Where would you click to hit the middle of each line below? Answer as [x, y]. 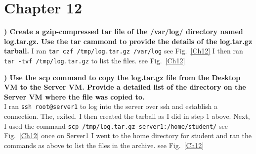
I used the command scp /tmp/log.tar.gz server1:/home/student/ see [116, 126]
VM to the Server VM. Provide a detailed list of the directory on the [125, 87]
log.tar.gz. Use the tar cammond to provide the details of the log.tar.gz [128, 41]
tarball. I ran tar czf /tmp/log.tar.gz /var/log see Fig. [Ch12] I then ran [124, 51]
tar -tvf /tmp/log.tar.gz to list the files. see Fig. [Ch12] [95, 60]
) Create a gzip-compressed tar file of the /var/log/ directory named [124, 31]
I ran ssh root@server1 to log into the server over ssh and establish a [111, 106]
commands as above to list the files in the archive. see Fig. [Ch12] [104, 145]
